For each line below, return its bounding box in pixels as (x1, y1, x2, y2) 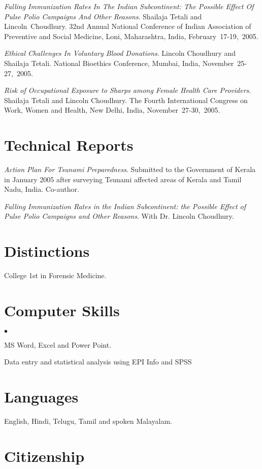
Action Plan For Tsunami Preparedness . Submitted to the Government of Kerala (4, 164, 256, 175)
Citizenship (4, 445, 85, 466)
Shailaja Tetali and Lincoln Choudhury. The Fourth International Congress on (4, 94, 248, 105)
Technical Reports (4, 135, 134, 155)
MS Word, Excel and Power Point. (4, 339, 112, 350)
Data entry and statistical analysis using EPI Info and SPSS (4, 356, 192, 367)
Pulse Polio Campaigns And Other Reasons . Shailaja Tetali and (4, 11, 202, 21)
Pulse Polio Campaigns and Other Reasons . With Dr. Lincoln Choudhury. (4, 211, 234, 221)
